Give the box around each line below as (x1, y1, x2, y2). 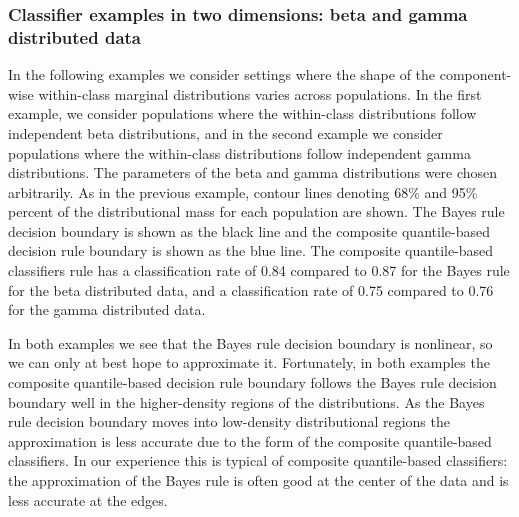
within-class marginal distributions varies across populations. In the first (38, 83, 482, 104)
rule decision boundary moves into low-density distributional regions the (8, 411, 450, 432)
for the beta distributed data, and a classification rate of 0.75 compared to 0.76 (8, 279, 494, 300)
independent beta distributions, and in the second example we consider (8, 122, 443, 143)
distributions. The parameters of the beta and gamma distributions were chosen (8, 162, 498, 183)
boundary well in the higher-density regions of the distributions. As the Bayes (8, 391, 485, 412)
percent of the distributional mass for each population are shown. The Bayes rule (8, 201, 505, 222)
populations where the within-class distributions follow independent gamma (8, 142, 471, 163)
